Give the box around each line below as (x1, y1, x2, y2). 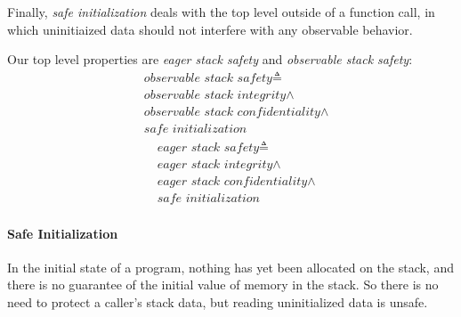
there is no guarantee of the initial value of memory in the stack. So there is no (7, 275, 439, 294)
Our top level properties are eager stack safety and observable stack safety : (7, 50, 413, 69)
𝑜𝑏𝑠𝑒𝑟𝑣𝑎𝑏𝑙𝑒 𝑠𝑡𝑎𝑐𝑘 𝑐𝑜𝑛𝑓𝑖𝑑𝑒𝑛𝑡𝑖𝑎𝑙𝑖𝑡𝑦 (143, 105, 320, 118)
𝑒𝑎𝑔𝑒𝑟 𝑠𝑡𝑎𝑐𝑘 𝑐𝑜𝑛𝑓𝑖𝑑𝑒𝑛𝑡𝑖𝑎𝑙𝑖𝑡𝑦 (157, 175, 308, 188)
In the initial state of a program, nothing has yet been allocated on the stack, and (7, 257, 454, 276)
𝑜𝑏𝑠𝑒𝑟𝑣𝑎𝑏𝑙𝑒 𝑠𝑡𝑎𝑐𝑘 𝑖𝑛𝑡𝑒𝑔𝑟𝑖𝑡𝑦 (143, 88, 287, 102)
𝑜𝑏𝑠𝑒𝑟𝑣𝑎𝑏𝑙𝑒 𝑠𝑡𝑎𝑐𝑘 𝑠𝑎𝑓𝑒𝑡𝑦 (143, 71, 272, 85)
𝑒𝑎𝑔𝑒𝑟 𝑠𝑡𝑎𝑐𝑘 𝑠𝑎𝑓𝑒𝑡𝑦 (157, 141, 260, 154)
